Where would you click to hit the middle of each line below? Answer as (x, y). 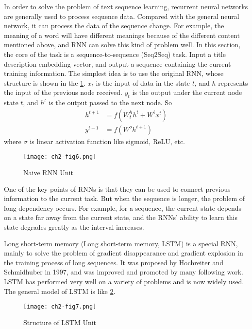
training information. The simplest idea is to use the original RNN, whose (114, 73)
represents (233, 82)
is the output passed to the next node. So (110, 102)
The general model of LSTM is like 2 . (60, 291)
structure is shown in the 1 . (45, 82)
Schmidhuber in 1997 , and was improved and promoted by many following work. (124, 272)
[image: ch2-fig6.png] (60, 157)
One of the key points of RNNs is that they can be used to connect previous (117, 189)
